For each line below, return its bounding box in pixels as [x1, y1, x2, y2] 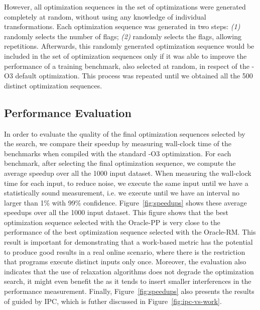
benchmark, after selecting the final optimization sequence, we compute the [4, 158, 236, 168]
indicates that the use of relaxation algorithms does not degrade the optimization [4, 266, 254, 276]
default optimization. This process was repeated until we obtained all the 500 [15, 70, 253, 81]
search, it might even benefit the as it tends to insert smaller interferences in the [4, 276, 251, 286]
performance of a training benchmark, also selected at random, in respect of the [4, 60, 249, 71]
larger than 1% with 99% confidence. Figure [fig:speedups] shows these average [4, 197, 247, 208]
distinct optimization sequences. [4, 80, 102, 90]
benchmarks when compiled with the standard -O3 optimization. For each [4, 148, 231, 158]
